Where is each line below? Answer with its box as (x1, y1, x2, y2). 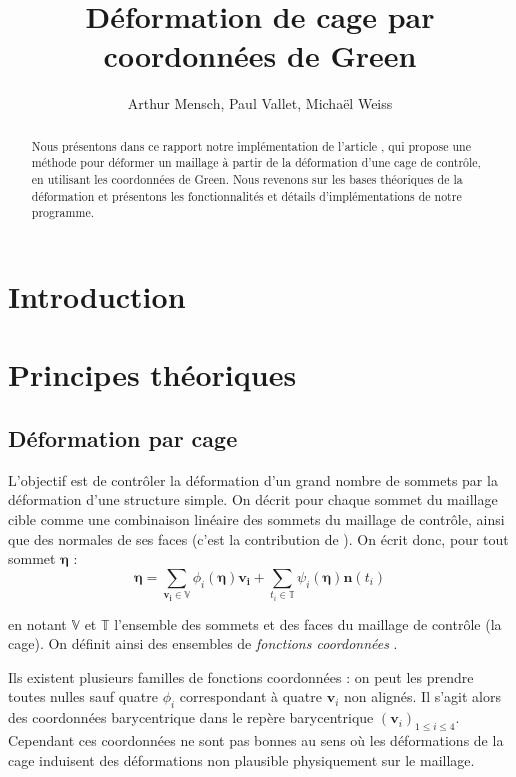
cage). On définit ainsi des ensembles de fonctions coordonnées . (8, 633, 398, 654)
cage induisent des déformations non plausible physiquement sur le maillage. (8, 749, 475, 770)
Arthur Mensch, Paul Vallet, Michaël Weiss (127, 93, 393, 114)
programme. (31, 204, 94, 221)
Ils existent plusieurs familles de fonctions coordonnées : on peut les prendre (8, 666, 474, 687)
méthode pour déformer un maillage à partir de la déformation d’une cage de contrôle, (31, 154, 481, 171)
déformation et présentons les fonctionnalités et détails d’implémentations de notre (31, 187, 462, 204)
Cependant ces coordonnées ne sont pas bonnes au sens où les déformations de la (8, 730, 504, 751)
